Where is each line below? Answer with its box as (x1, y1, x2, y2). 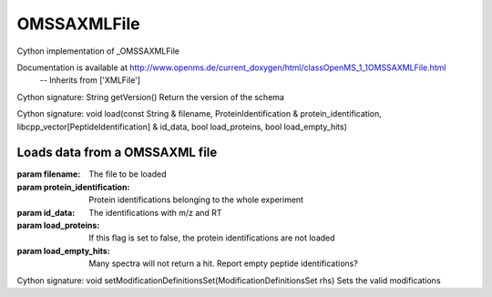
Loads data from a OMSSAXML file (16, 145, 218, 160)
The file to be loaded (88, 169, 168, 179)
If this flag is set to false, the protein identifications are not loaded (88, 232, 336, 243)
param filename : (16, 169, 81, 179)
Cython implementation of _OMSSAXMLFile (16, 46, 179, 56)
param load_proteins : (16, 220, 100, 230)
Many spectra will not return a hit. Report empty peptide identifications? (88, 258, 359, 269)
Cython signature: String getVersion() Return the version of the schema (16, 91, 284, 102)
